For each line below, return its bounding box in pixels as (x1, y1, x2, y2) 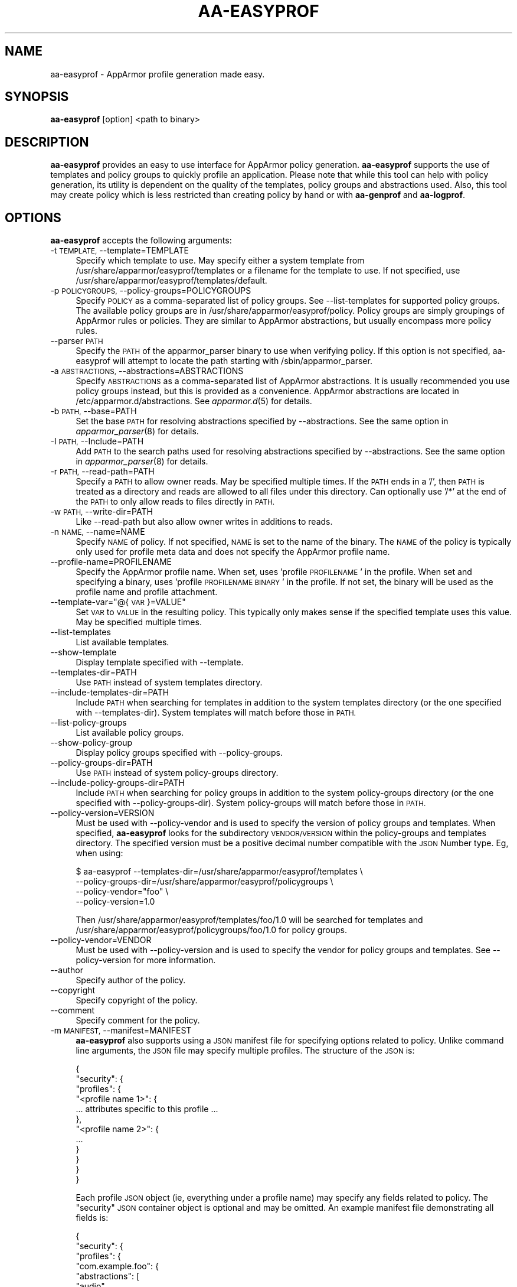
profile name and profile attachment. (76, 587, 218, 597)
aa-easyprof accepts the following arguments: (50, 235, 232, 246)
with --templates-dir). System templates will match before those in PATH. (76, 707, 356, 718)
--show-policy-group (50, 737, 133, 748)
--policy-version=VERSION (50, 808, 155, 818)
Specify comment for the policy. (76, 1015, 200, 1026)
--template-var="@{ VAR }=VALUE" (50, 597, 186, 607)
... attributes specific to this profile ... (76, 1104, 218, 1114)
